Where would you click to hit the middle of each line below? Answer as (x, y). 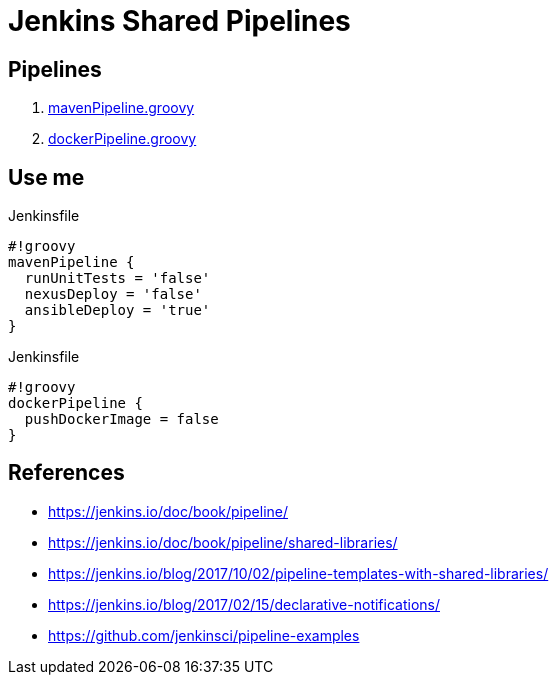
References (66, 473)
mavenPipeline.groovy (121, 108)
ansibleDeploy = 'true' (117, 310)
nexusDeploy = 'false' (113, 294)
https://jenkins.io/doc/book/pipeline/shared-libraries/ (223, 542)
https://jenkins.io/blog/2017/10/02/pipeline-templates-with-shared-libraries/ (298, 573)
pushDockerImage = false (121, 419)
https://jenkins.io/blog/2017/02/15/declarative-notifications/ (244, 604)
